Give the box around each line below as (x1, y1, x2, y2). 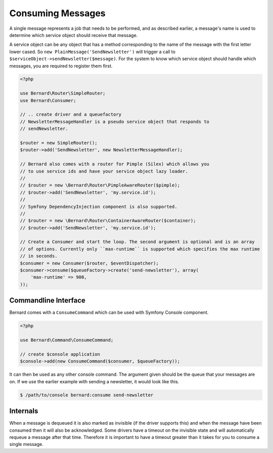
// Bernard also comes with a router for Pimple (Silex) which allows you (20, 161, 210, 167)
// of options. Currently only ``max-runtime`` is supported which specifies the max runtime (20, 246, 260, 252)
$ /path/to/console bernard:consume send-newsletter (20, 392, 154, 398)
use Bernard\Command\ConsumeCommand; (20, 337, 114, 343)
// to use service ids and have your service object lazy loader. (20, 168, 188, 174)
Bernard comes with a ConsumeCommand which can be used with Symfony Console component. (9, 309, 209, 315)
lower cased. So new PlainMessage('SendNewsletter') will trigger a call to (9, 49, 175, 55)
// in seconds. (20, 253, 58, 259)
